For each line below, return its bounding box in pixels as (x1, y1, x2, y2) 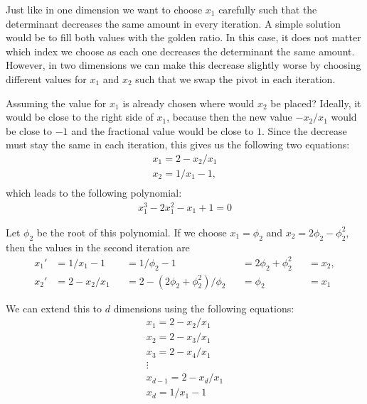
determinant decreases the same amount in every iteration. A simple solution (6, 16, 341, 31)
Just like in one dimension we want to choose (6, 2, 203, 16)
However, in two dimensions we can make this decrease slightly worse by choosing (6, 58, 361, 72)
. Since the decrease (261, 123, 347, 138)
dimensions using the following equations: (113, 300, 294, 315)
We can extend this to (6, 300, 102, 315)
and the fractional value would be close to (71, 123, 254, 138)
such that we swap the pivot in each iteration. (135, 71, 336, 86)
